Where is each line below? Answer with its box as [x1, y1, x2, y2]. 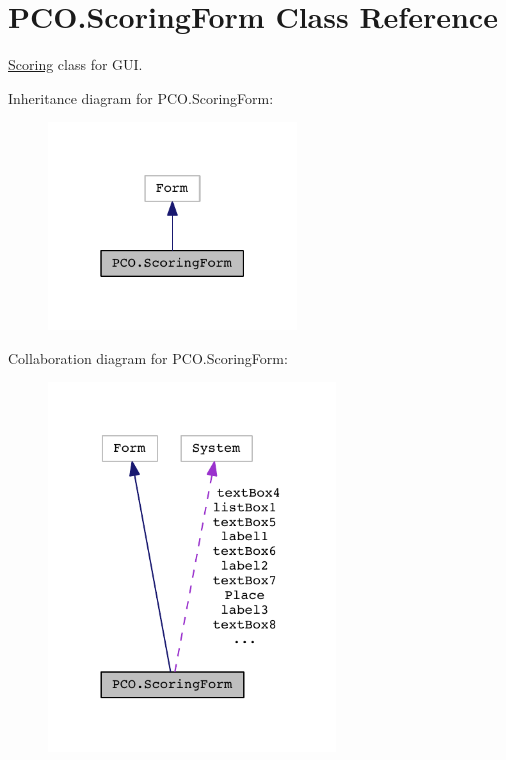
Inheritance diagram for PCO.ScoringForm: [8, 87, 274, 108]
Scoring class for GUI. [8, 54, 143, 75]
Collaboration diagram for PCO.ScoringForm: [8, 347, 288, 368]
